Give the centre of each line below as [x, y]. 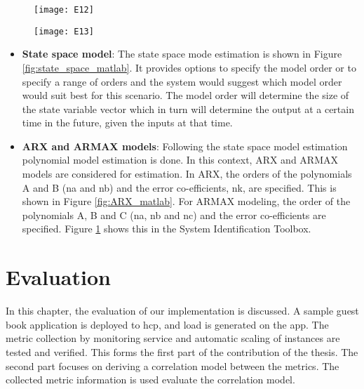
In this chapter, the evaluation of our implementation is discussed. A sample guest [182, 311]
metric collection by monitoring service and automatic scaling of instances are [173, 338]
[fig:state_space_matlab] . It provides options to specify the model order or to [189, 67]
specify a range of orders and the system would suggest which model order [182, 81]
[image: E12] [64, 10]
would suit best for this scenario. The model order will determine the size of [186, 95]
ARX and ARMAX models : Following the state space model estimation [185, 146]
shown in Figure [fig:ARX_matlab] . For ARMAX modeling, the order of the [186, 201]
